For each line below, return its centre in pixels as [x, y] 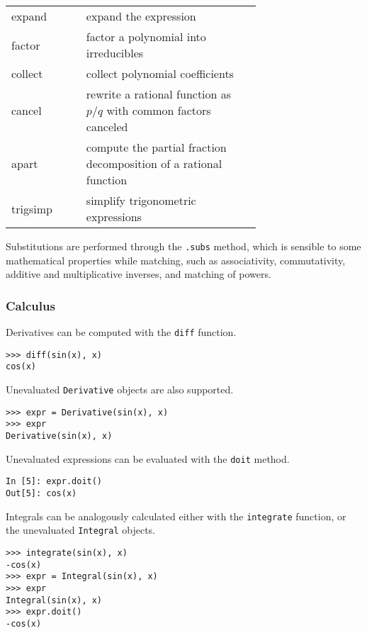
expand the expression [141, 16]
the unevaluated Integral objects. [80, 530]
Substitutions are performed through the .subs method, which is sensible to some [183, 246]
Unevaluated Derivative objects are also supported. [120, 390]
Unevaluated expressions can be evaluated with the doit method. [148, 458]
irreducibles [115, 53]
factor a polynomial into [146, 37]
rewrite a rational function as [159, 94]
